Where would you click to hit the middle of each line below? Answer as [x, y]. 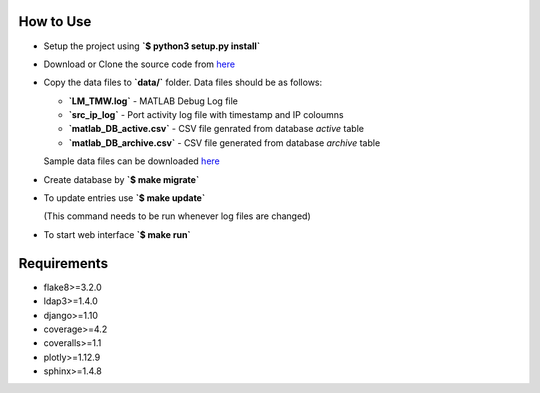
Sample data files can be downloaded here [131, 161]
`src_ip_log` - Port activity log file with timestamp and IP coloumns [206, 115]
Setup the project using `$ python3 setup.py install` [151, 46]
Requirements [63, 263]
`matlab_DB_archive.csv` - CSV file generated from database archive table [224, 142]
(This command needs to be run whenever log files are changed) [177, 216]
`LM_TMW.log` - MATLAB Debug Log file [153, 101]
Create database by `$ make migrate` [121, 179]
